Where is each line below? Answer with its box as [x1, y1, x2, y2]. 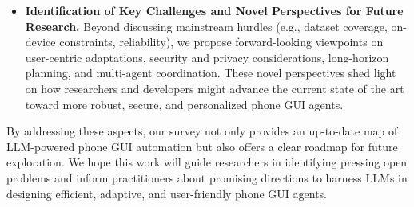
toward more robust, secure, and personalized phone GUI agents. [25, 96, 344, 112]
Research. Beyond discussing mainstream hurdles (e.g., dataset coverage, [25, 18, 388, 34]
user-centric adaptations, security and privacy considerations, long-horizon [25, 49, 389, 65]
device [25, 33, 56, 50]
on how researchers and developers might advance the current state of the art [25, 80, 404, 96]
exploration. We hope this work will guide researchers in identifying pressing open [6, 154, 408, 170]
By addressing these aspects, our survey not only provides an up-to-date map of [6, 123, 398, 139]
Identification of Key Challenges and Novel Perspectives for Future [25, 2, 404, 18]
